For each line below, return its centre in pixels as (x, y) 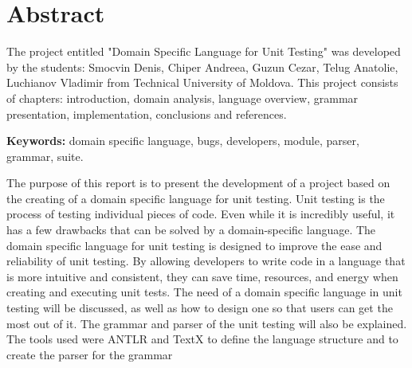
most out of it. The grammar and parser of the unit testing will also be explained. (207, 323)
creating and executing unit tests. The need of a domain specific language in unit (204, 292)
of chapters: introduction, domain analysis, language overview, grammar (182, 98)
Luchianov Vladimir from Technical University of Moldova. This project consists (202, 82)
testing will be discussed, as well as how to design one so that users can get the (200, 308)
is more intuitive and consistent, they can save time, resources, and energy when (202, 276)
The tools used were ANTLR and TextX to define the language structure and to (202, 339)
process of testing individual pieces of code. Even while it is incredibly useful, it (201, 214)
